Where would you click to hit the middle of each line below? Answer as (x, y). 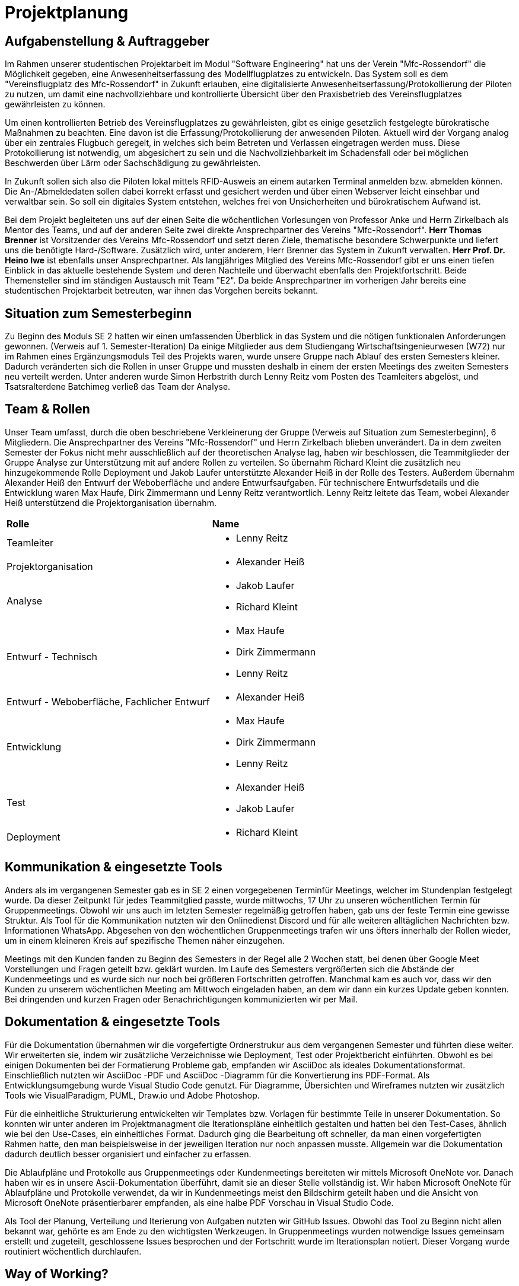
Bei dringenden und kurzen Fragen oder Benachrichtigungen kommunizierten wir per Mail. (181, 999)
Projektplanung (67, 12)
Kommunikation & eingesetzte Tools (114, 867)
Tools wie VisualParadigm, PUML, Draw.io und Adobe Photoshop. (132, 1095)
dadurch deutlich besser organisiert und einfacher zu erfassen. (128, 1154)
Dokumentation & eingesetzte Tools (113, 1022)
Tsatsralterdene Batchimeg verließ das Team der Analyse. (118, 387)
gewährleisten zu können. (55, 104)
